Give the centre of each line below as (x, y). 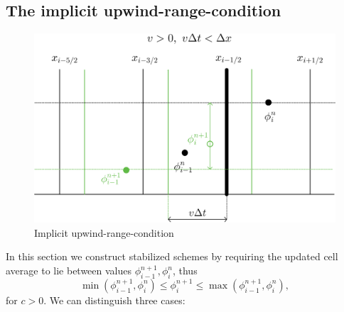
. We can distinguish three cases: (114, 300)
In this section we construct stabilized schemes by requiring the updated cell (172, 256)
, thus (185, 271)
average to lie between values (69, 271)
